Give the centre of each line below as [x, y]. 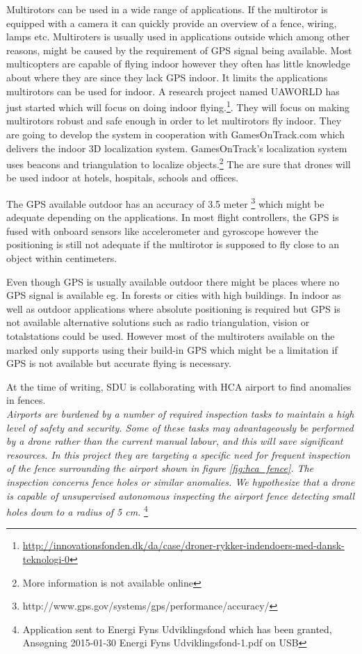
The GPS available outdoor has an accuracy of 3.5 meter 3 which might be [165, 203]
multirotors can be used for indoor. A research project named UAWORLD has [173, 91]
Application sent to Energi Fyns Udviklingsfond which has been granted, [177, 629]
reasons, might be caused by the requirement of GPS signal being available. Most [179, 50]
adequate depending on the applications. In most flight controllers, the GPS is [173, 217]
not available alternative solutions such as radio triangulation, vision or [158, 322]
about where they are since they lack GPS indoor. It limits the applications [167, 77]
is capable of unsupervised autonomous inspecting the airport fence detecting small [181, 495]
